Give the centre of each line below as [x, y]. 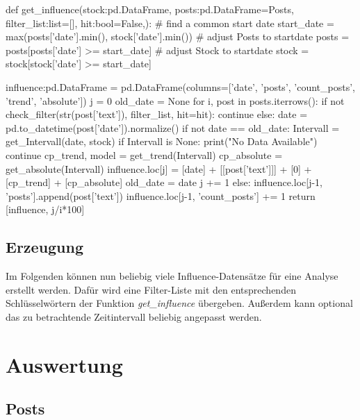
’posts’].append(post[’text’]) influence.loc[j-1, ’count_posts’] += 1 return [161, 195]
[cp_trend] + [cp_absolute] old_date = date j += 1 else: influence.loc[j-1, [164, 182]
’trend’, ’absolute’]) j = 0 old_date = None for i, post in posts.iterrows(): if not [175, 100]
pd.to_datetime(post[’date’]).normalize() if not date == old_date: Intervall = [173, 127]
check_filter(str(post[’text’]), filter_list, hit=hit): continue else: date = [157, 114]
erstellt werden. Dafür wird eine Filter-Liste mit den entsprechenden [151, 289]
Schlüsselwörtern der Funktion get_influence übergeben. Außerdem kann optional [179, 303]
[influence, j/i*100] [45, 209]
